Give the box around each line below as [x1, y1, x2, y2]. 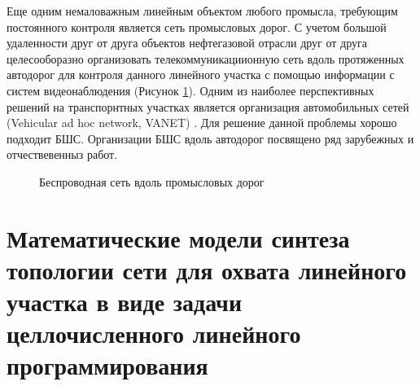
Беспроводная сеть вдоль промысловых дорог [39, 173, 265, 190]
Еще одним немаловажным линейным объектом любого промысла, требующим [7, 2, 398, 19]
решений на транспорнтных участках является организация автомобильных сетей [7, 98, 409, 115]
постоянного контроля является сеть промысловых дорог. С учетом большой [7, 18, 387, 35]
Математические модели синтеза [7, 221, 350, 254]
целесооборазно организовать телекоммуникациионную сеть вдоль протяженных [7, 50, 405, 67]
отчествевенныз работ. [7, 146, 118, 163]
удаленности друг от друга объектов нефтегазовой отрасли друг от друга [7, 34, 368, 51]
